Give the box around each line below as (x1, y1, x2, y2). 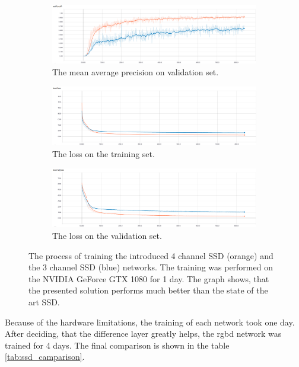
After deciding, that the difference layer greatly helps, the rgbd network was (5, 327, 282, 340)
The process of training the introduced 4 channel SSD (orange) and (28, 249, 273, 261)
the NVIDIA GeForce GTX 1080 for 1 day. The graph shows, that (28, 272, 269, 285)
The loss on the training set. (52, 147, 155, 159)
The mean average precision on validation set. (52, 66, 219, 78)
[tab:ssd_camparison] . (5, 350, 85, 363)
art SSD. (28, 295, 60, 308)
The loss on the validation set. (52, 229, 162, 241)
